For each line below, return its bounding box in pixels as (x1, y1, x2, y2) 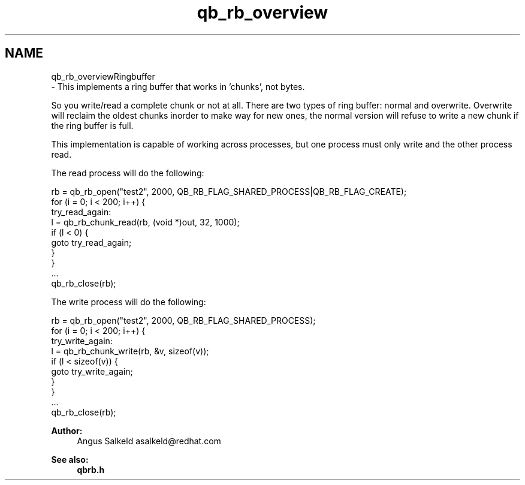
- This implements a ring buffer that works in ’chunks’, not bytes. (51, 81, 305, 92)
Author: (51, 425, 83, 436)
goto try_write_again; (51, 366, 133, 376)
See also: (51, 454, 89, 465)
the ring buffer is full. (51, 120, 134, 131)
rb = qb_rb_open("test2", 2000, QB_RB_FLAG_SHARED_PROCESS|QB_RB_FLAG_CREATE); (51, 186, 407, 197)
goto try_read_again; (51, 237, 132, 248)
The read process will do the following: (51, 167, 204, 178)
